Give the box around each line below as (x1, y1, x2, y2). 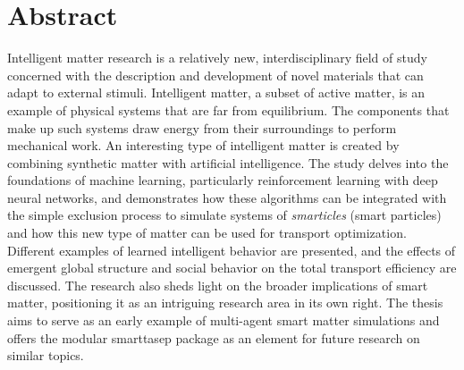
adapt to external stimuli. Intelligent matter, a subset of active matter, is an (7, 83, 426, 102)
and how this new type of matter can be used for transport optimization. (7, 223, 407, 242)
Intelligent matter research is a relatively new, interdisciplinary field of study (7, 48, 427, 67)
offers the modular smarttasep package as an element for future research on (7, 328, 420, 347)
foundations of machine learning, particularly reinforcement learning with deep (7, 171, 438, 189)
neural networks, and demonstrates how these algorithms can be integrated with (7, 188, 447, 206)
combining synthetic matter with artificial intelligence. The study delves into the (7, 153, 449, 172)
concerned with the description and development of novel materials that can (7, 65, 424, 84)
